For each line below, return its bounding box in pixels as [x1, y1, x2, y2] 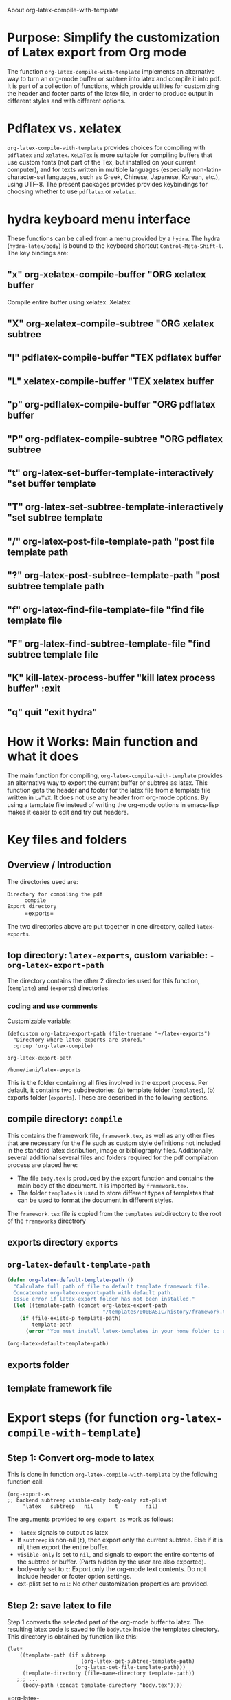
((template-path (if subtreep [19, 1652, 107, 1659]
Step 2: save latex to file [7, 1599, 112, 1611]
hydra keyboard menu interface [7, 211, 191, 227]
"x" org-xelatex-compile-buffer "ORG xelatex [7, 269, 206, 281]
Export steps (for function [7, 1410, 158, 1426]
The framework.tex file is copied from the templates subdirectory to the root [7, 1209, 222, 1217]
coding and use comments [7, 1001, 98, 1011]
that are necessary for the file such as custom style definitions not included [7, 1139, 221, 1147]
